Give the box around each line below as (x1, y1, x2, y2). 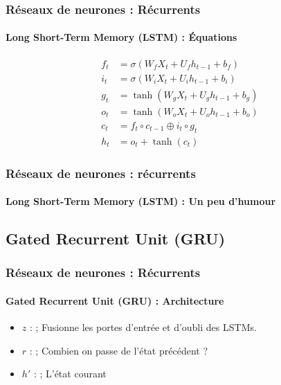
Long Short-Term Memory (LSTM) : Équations (6, 30, 237, 44)
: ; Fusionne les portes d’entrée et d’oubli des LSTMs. (29, 320, 257, 334)
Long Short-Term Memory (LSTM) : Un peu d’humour (6, 194, 276, 208)
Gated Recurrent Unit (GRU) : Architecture (6, 293, 224, 307)
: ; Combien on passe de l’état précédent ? (29, 343, 208, 357)
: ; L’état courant (33, 366, 107, 381)
